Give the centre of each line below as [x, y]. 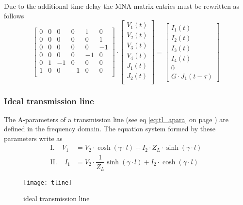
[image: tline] [48, 182]
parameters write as [33, 138]
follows [14, 15]
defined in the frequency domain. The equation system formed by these [110, 129]
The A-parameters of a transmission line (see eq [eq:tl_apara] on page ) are [116, 119]
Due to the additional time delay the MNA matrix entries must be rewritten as [122, 6]
